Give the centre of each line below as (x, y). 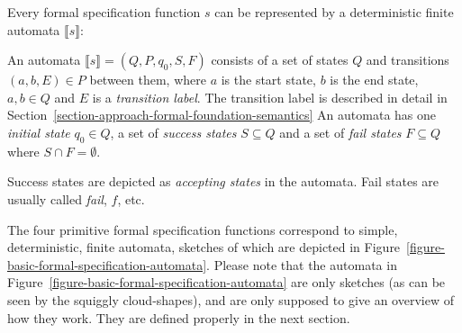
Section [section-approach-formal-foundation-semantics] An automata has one (222, 115)
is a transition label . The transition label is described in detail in (270, 97)
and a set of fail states (340, 132)
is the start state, (268, 80)
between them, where (148, 80)
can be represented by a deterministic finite (334, 12)
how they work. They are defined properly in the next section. (179, 317)
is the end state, (374, 80)
